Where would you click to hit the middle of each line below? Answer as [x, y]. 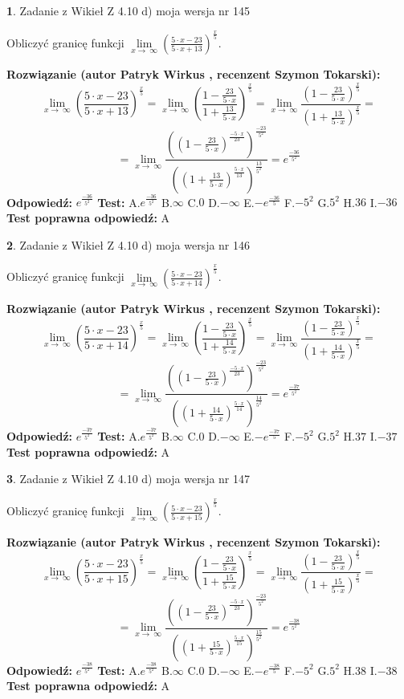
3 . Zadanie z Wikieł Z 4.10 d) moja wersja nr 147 [129, 479]
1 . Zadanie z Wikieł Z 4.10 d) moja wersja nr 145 [129, 10]
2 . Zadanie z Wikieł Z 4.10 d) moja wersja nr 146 [129, 244]
